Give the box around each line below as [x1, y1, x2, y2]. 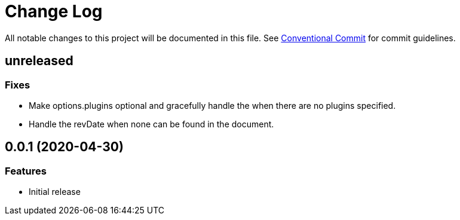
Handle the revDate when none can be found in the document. [29, 118, 274, 129]
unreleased [5, 53, 73, 69]
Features [5, 164, 47, 177]
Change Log [5, 1, 103, 22]
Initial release [29, 187, 81, 197]
